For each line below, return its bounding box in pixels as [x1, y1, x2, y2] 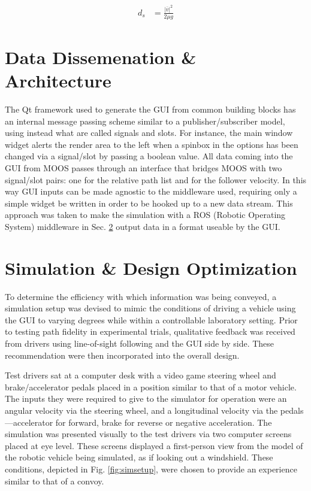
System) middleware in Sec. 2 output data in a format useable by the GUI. [5, 220, 280, 232]
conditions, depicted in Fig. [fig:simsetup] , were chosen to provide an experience [5, 463, 297, 475]
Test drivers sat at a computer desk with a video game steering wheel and [5, 369, 276, 381]
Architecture [5, 68, 111, 93]
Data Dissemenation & [5, 44, 197, 69]
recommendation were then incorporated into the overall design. [5, 348, 240, 361]
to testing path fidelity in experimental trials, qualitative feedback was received [5, 325, 295, 338]
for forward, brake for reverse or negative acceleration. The [55, 416, 272, 428]
